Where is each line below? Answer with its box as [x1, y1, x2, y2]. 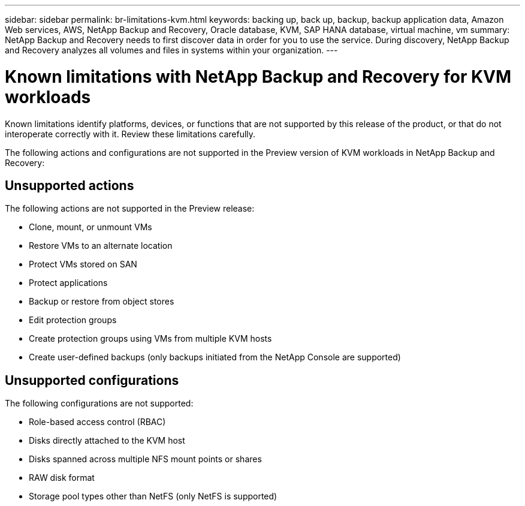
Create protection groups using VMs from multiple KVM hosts [29, 333, 272, 344]
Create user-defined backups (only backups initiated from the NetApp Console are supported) [29, 352, 401, 363]
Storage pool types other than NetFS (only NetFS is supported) [29, 491, 277, 502]
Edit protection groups [29, 315, 117, 326]
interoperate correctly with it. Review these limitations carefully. [5, 128, 256, 139]
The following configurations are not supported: [5, 398, 194, 409]
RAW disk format [29, 472, 95, 483]
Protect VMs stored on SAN [29, 259, 137, 270]
